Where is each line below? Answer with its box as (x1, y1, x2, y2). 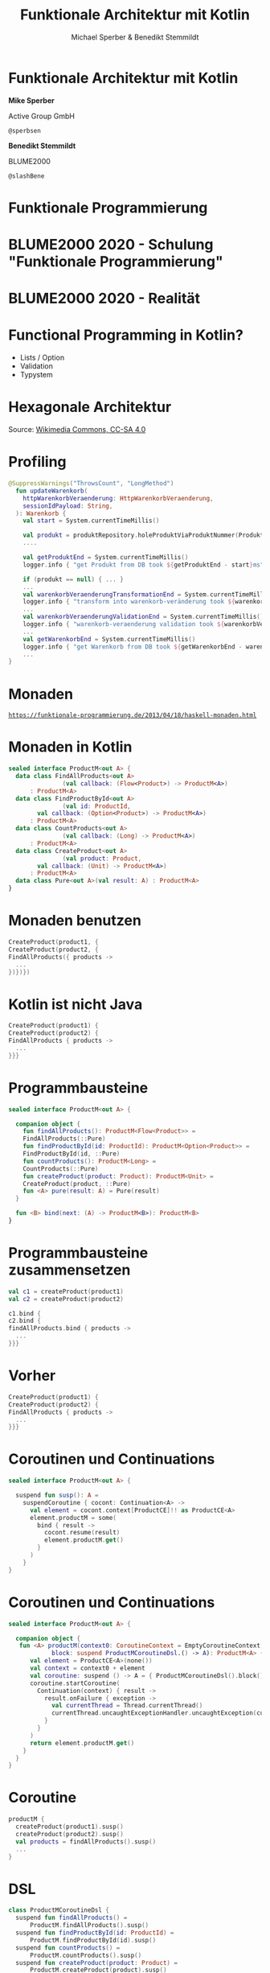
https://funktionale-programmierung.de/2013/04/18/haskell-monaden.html (8, 711, 257, 719)
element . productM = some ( (29, 1514, 117, 1522)
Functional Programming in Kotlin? (8, 326, 243, 344)
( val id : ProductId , (62, 802, 131, 810)
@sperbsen (8, 126, 42, 134)
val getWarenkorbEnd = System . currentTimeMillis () (22, 635, 196, 643)
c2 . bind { (8, 1317, 42, 1325)
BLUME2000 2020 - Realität (8, 290, 201, 307)
